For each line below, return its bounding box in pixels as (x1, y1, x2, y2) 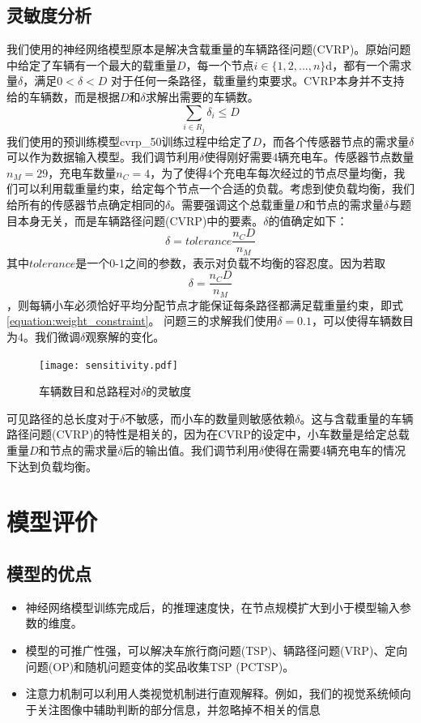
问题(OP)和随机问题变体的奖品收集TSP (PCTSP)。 (25, 657, 295, 674)
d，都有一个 (325, 56, 389, 73)
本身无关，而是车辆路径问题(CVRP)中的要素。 (17, 212, 264, 229)
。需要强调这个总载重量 (170, 195, 296, 212)
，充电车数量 (48, 164, 117, 181)
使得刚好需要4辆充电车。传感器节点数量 (204, 148, 415, 165)
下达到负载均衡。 (6, 457, 97, 474)
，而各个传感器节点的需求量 (261, 132, 409, 149)
